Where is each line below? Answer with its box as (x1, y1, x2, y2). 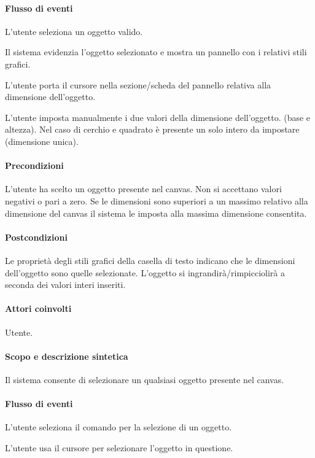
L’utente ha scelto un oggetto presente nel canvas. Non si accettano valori (5, 182, 282, 195)
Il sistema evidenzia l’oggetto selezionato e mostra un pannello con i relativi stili (5, 45, 307, 58)
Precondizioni (5, 159, 64, 172)
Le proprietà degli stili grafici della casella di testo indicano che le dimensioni (5, 254, 295, 266)
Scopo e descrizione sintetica (5, 349, 128, 362)
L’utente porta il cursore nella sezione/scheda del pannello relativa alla (5, 78, 271, 91)
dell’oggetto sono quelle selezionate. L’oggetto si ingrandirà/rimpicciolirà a (5, 266, 285, 279)
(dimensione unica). (5, 134, 79, 147)
